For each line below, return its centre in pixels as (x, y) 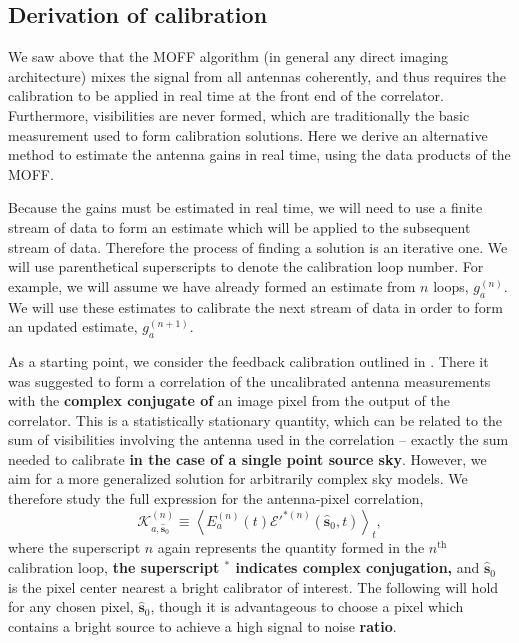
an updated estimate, (73, 326)
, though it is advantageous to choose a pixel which (307, 606)
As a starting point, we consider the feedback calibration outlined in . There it (248, 360)
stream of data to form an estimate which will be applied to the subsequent (239, 226)
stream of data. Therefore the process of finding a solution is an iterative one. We (258, 246)
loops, (451, 285)
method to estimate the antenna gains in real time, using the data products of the (259, 154)
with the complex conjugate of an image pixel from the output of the (229, 400)
